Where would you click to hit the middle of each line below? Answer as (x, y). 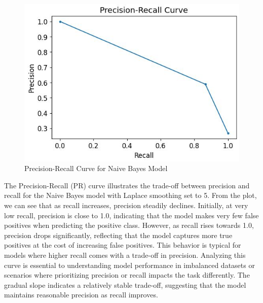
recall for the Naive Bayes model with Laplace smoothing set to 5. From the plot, (130, 195)
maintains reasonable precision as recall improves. (81, 295)
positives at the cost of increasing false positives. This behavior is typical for (123, 245)
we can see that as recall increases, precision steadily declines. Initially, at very (126, 205)
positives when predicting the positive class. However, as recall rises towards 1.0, (129, 225)
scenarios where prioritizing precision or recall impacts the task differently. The (127, 275)
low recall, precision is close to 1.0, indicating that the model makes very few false (131, 215)
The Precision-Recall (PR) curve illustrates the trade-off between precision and (127, 185)
